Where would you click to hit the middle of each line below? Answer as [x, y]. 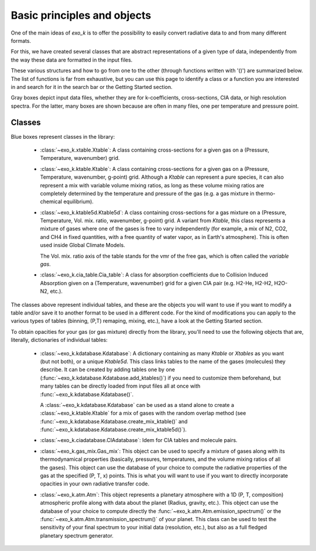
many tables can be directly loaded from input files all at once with [120, 386]
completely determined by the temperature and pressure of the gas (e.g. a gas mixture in [147, 193]
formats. [21, 40]
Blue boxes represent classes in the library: [63, 136]
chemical [51, 201]
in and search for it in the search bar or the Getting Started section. [92, 87]
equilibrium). [78, 201]
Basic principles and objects [81, 15]
